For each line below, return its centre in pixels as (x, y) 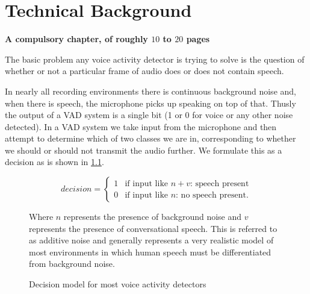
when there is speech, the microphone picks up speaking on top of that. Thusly (150, 103)
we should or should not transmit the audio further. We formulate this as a (144, 150)
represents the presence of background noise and (153, 217)
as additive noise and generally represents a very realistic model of (151, 240)
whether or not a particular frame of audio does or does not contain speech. (144, 71)
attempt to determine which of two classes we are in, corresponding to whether (150, 138)
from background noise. (72, 264)
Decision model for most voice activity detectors (118, 284)
